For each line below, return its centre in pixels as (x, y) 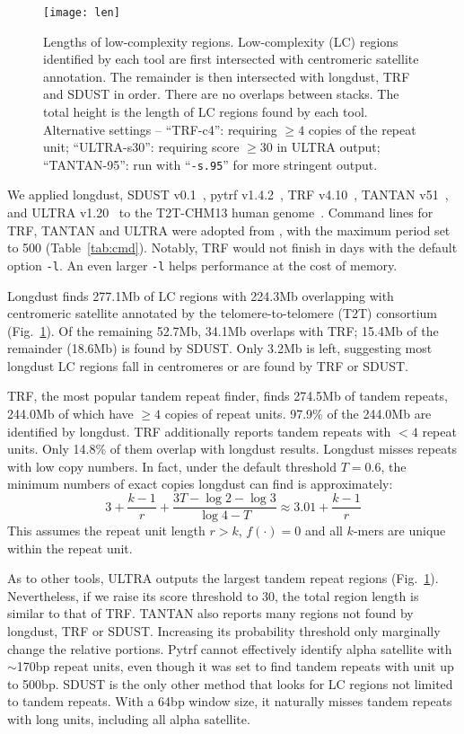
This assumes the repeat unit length (106, 531)
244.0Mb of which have (70, 414)
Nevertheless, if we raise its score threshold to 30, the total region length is (213, 595)
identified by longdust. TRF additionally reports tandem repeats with (199, 431)
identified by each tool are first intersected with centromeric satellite (231, 59)
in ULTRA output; (328, 147)
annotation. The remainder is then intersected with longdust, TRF (227, 76)
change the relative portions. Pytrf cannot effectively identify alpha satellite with (230, 648)
